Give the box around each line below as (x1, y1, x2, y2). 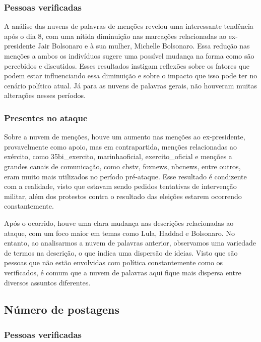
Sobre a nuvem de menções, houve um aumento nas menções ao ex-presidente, (4, 131, 245, 142)
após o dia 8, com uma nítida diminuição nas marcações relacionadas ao (4, 30, 226, 41)
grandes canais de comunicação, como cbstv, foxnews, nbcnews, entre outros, (4, 161, 241, 171)
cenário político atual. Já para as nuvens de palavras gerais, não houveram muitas (4, 80, 257, 90)
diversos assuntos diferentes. (4, 277, 91, 287)
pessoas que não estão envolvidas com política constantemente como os (4, 257, 223, 268)
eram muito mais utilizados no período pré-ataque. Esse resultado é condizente (4, 171, 247, 181)
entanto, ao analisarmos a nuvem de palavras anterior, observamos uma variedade (4, 237, 256, 248)
